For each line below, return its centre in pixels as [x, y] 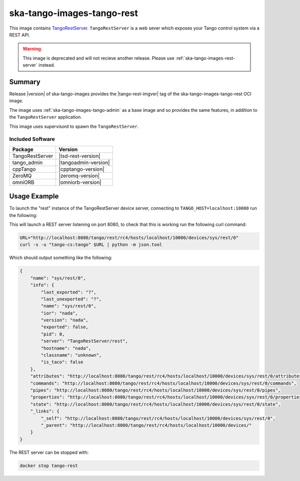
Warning [32, 49]
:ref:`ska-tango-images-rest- [205, 58]
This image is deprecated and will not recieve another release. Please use [98, 58]
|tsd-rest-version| [79, 156]
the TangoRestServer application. [45, 117]
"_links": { [45, 411]
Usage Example [34, 196]
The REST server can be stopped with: [49, 452]
